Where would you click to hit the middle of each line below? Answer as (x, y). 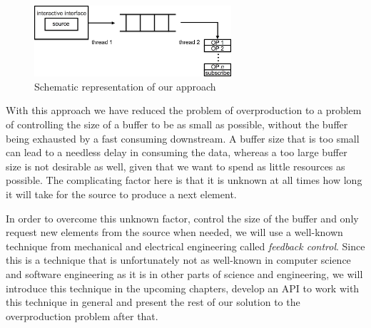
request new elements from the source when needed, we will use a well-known (174, 232)
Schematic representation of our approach (125, 86)
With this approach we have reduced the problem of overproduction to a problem (184, 110)
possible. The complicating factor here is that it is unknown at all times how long (184, 180)
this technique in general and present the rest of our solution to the (153, 302)
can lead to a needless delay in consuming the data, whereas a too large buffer (177, 152)
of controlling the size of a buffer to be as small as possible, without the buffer (177, 124)
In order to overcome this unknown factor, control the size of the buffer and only (182, 218)
